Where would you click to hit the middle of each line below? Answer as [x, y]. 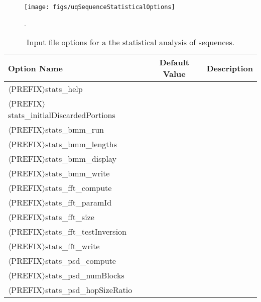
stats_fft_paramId [79, 203]
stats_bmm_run [75, 130]
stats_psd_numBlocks [85, 275]
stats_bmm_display [81, 159]
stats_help [64, 89]
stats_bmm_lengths [81, 144]
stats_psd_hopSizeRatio [89, 290]
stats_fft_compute [79, 188]
